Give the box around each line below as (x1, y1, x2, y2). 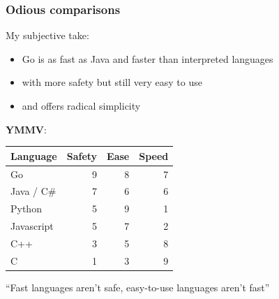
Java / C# (10, 184, 56, 198)
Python (10, 201, 42, 216)
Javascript (10, 219, 54, 233)
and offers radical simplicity (22, 99, 141, 112)
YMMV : (6, 122, 47, 136)
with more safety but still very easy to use (22, 75, 202, 89)
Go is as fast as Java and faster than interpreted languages (22, 51, 273, 66)
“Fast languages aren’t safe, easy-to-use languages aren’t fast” (6, 279, 270, 294)
